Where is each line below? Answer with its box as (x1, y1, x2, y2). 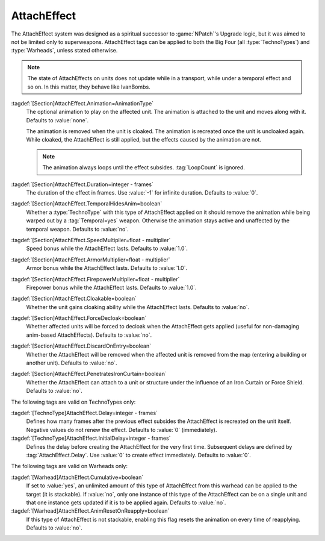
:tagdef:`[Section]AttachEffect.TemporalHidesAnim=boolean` (11, 200, 162, 207)
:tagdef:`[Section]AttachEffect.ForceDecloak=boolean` (11, 314, 147, 322)
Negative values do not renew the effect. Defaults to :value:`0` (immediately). (26, 426, 217, 433)
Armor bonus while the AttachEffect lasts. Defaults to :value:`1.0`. (26, 264, 188, 272)
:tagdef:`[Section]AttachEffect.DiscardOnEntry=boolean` (11, 342, 152, 349)
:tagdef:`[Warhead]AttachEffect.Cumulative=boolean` (11, 474, 144, 481)
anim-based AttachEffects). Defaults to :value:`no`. (26, 331, 152, 339)
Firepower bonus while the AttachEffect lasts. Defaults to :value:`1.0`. (26, 284, 197, 291)
